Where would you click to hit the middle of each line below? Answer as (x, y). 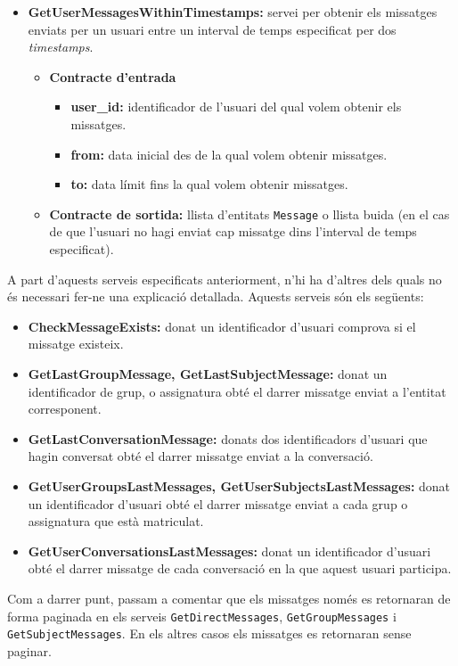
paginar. (29, 650)
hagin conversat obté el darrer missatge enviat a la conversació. (200, 456)
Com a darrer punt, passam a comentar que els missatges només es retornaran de (229, 598)
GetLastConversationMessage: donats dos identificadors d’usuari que (228, 438)
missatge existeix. (76, 344)
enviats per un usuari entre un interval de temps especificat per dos (212, 29)
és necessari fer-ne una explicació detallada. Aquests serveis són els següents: (216, 296)
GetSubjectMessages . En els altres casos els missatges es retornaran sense (209, 633)
